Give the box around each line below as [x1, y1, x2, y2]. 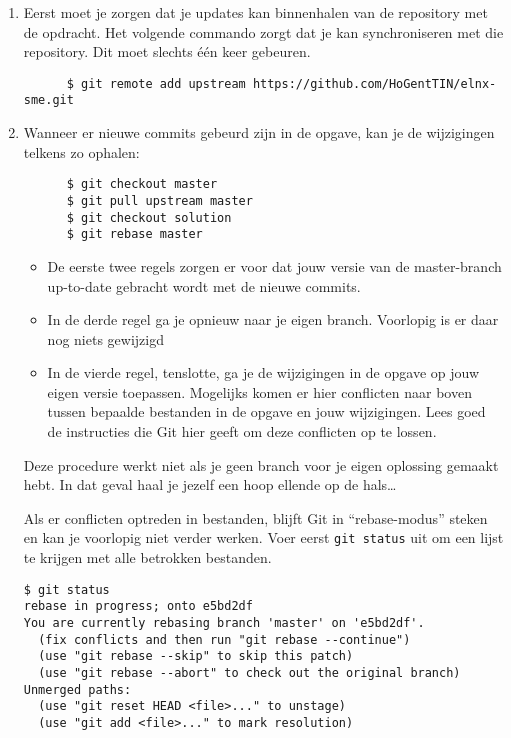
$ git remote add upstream [66, 76, 246, 91]
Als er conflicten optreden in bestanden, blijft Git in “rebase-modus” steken [23, 507, 488, 528]
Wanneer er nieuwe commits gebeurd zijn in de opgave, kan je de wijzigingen [23, 122, 495, 143]
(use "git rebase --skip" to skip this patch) [38, 649, 354, 664]
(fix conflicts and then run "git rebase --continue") [38, 632, 411, 647]
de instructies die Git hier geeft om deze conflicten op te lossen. [47, 421, 437, 442]
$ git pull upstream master [66, 193, 253, 208]
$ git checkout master [66, 177, 218, 192]
